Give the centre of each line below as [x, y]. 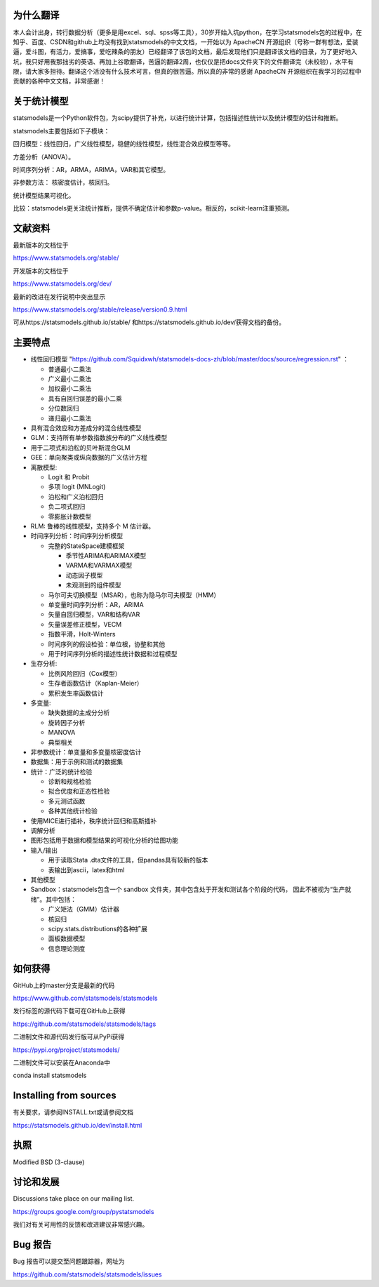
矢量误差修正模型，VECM [85, 624]
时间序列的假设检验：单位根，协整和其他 [106, 644]
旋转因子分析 [67, 722]
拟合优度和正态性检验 [79, 791]
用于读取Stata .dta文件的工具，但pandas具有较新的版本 [128, 860]
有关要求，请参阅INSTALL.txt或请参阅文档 [73, 1112]
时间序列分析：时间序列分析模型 [77, 536]
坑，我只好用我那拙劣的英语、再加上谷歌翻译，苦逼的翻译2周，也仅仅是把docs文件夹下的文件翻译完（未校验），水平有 [183, 61]
